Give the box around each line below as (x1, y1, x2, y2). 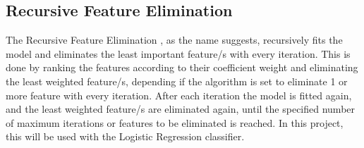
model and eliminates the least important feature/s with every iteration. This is (6, 46, 351, 61)
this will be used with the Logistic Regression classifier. (6, 129, 245, 144)
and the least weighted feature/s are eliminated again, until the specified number (6, 101, 356, 116)
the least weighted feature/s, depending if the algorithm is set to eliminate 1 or (6, 73, 348, 88)
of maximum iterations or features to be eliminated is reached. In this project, (6, 115, 344, 130)
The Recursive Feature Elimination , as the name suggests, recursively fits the (6, 32, 343, 47)
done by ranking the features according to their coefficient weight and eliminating (6, 60, 358, 75)
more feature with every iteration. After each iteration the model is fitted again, (6, 87, 352, 102)
